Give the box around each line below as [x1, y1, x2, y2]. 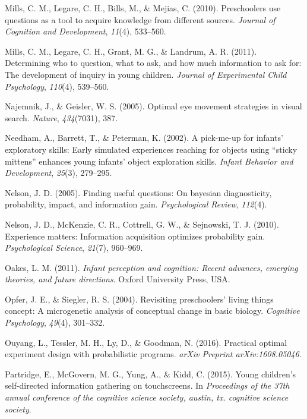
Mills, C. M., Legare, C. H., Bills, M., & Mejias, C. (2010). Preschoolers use [5, 2, 281, 14]
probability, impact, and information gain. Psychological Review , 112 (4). [5, 198, 267, 210]
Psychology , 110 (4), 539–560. [5, 80, 109, 92]
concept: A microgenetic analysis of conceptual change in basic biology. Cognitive [5, 304, 300, 317]
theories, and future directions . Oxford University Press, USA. [5, 273, 230, 285]
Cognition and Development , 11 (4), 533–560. [5, 25, 166, 37]
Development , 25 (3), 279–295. [5, 166, 112, 179]
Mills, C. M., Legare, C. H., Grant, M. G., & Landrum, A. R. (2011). [5, 45, 257, 57]
